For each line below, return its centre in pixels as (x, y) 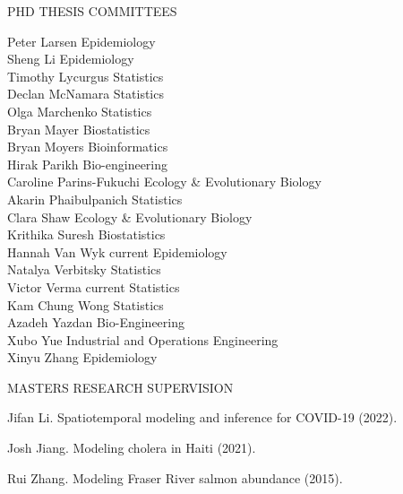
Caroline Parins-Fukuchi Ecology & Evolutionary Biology (164, 182)
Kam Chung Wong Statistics (86, 304)
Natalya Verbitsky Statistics (84, 269)
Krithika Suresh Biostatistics (86, 234)
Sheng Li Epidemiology (71, 59)
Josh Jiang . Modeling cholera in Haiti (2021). (132, 448)
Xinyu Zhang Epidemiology (82, 357)
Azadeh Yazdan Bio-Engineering (96, 322)
